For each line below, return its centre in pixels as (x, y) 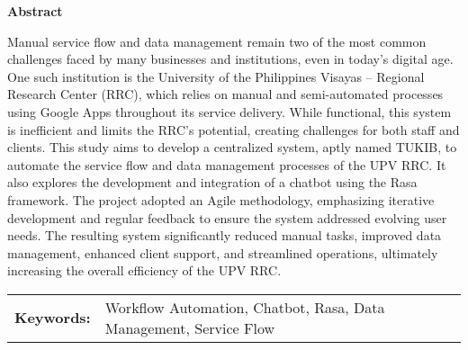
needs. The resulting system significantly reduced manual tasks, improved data (225, 235)
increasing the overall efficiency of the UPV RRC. (144, 270)
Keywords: (53, 318)
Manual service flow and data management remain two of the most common (217, 41)
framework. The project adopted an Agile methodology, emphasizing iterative (221, 199)
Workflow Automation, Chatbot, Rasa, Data (245, 307)
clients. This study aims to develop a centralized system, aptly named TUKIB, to (232, 147)
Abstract (35, 11)
